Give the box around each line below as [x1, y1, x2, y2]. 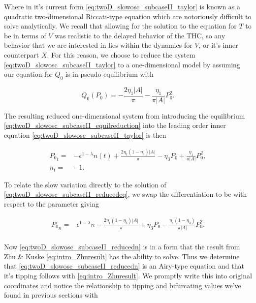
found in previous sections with [4, 290, 98, 300]
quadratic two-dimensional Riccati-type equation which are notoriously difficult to [4, 11, 252, 21]
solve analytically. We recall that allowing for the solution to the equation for [4, 21, 237, 31]
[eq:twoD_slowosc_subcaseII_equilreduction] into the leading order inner [4, 120, 226, 130]
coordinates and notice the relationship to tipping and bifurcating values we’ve [4, 280, 241, 290]
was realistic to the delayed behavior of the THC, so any [55, 30, 225, 40]
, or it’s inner [198, 40, 238, 50]
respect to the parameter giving [4, 198, 99, 209]
